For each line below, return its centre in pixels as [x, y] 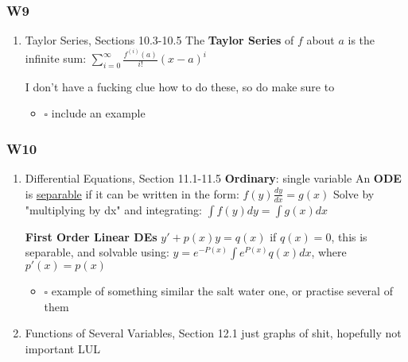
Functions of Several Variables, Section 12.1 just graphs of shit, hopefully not [213, 333]
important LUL [62, 349]
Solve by [354, 193]
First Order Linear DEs [91, 236]
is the [361, 40]
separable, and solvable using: [97, 252]
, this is [349, 236]
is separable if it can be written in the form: [132, 193]
